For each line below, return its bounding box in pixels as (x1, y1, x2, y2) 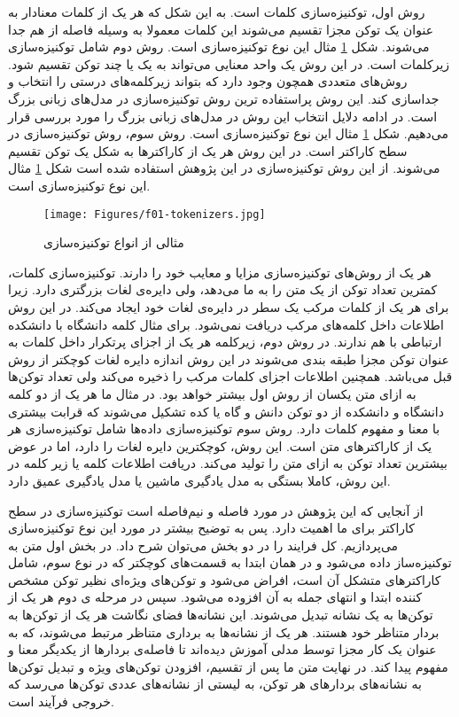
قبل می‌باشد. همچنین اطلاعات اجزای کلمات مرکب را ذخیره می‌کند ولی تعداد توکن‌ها (8, 367, 453, 386)
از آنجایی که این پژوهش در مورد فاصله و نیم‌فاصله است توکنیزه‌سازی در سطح (8, 501, 424, 519)
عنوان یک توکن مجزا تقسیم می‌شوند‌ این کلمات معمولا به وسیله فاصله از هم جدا (8, 19, 433, 38)
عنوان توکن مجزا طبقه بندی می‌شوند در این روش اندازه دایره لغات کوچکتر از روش (8, 349, 449, 368)
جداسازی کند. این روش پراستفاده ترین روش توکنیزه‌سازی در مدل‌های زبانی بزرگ (8, 89, 440, 107)
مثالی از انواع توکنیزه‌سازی (43, 233, 184, 252)
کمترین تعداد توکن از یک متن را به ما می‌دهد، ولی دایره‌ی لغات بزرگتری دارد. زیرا (8, 280, 438, 299)
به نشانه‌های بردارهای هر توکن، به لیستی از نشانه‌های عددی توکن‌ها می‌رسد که (8, 674, 422, 693)
